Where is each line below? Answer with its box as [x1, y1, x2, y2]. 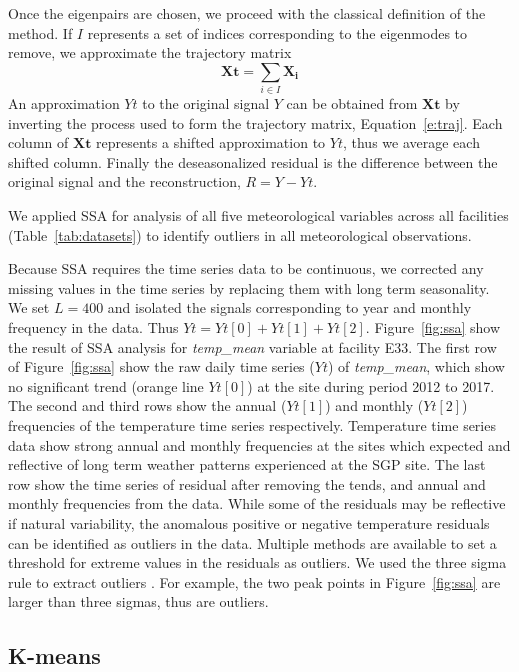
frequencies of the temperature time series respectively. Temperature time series [8, 415, 496, 436]
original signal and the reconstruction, [8, 171, 241, 192]
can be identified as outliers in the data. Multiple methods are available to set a [8, 532, 497, 553]
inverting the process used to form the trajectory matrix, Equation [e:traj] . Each [8, 112, 503, 133]
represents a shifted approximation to [96, 132, 326, 153]
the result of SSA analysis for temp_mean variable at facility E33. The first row [8, 336, 497, 357]
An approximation [8, 93, 120, 114]
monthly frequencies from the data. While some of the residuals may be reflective [8, 493, 506, 514]
